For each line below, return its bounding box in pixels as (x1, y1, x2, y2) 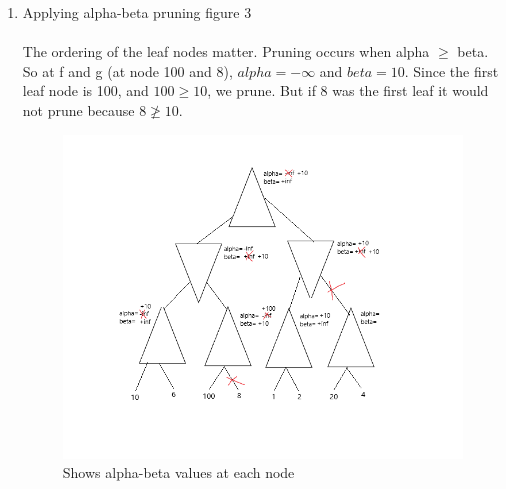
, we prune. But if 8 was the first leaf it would (207, 80, 489, 101)
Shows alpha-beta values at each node (62, 462, 295, 483)
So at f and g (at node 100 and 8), (22, 60, 233, 81)
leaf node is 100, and (22, 80, 149, 101)
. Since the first (404, 60, 499, 81)
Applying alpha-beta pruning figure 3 (22, 2, 252, 22)
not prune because (22, 99, 135, 120)
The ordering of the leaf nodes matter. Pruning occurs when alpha (22, 41, 430, 62)
